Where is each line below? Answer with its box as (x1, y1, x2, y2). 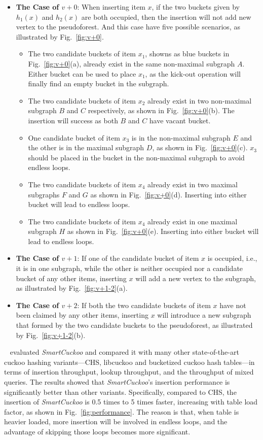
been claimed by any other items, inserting (16, 310, 148, 320)
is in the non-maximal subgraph (131, 132, 231, 143)
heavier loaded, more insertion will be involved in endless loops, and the (4, 416, 228, 427)
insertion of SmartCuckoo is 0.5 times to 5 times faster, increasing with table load (4, 396, 258, 407)
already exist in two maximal (147, 179, 238, 189)
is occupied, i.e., (207, 253, 257, 263)
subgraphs (28, 189, 60, 199)
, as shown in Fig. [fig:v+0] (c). (152, 142, 248, 153)
